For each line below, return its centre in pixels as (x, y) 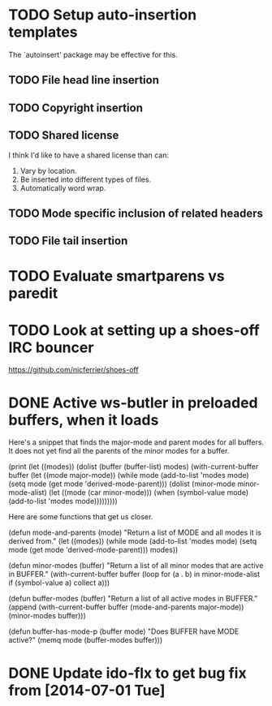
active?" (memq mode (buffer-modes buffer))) (86, 640)
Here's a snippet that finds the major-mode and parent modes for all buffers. (136, 442)
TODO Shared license (64, 136)
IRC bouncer (51, 347)
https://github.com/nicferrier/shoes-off (74, 370)
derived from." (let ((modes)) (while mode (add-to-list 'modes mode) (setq (133, 541)
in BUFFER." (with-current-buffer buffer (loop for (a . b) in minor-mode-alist (134, 575)
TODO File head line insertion (84, 80)
